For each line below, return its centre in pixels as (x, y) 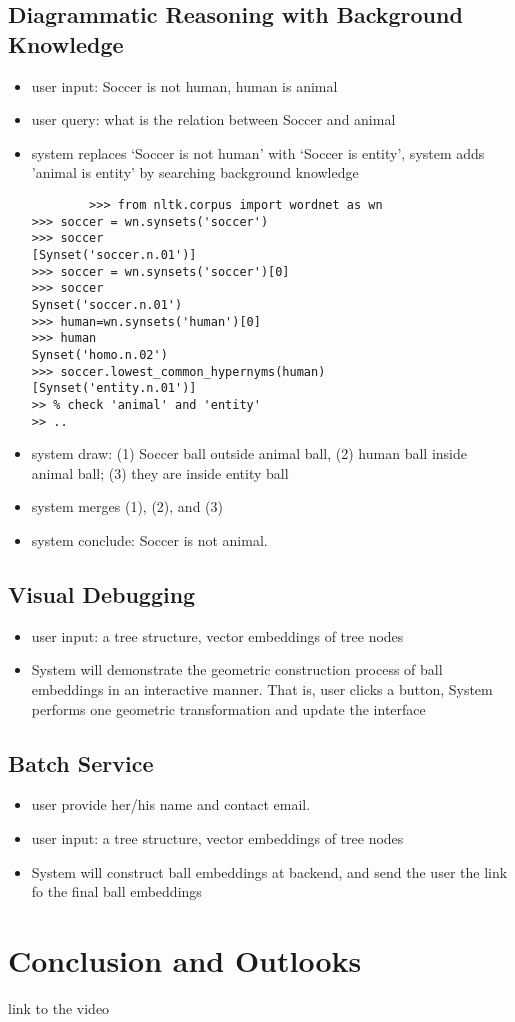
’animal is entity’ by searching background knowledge (195, 172)
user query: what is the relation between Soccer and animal (213, 119)
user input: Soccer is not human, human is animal (184, 85)
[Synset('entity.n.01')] (114, 388)
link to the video (59, 1007)
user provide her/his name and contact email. (171, 804)
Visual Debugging (102, 593)
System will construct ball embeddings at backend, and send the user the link (269, 871)
